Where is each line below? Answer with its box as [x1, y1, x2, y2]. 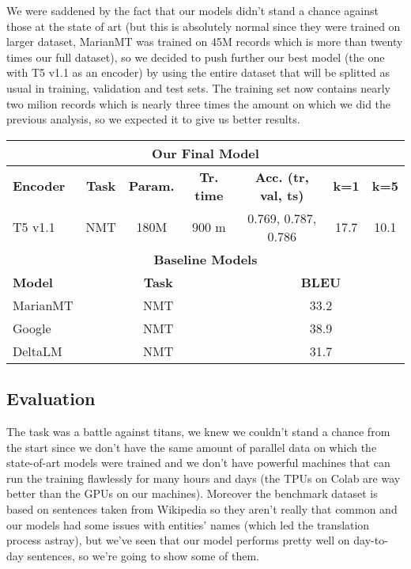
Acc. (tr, [255, 167, 309, 186]
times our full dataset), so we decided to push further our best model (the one [6, 48, 385, 65]
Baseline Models [153, 249, 258, 268]
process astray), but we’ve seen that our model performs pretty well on [6, 532, 350, 548]
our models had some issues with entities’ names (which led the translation [6, 516, 370, 533]
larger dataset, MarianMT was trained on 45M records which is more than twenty [6, 33, 403, 50]
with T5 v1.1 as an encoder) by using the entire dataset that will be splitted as [6, 64, 390, 81]
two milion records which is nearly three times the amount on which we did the [6, 95, 391, 112]
